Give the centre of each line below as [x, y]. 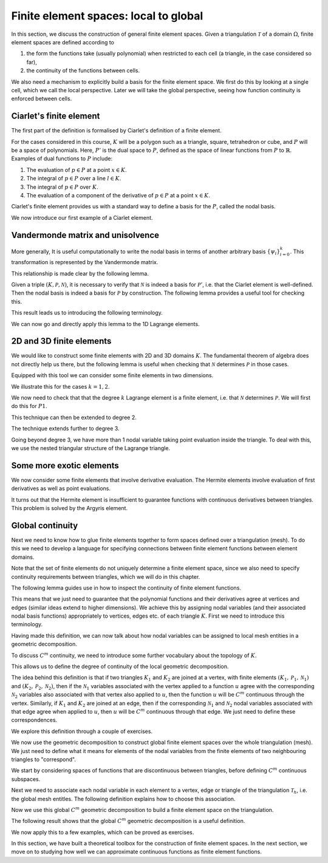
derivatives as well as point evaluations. [61, 488]
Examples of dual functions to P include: [62, 159]
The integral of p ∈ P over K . [62, 187]
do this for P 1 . [29, 406]
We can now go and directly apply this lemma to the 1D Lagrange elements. [105, 324]
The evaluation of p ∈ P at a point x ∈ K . [77, 169]
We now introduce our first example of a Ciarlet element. [82, 217]
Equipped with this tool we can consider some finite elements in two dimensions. [112, 375]
